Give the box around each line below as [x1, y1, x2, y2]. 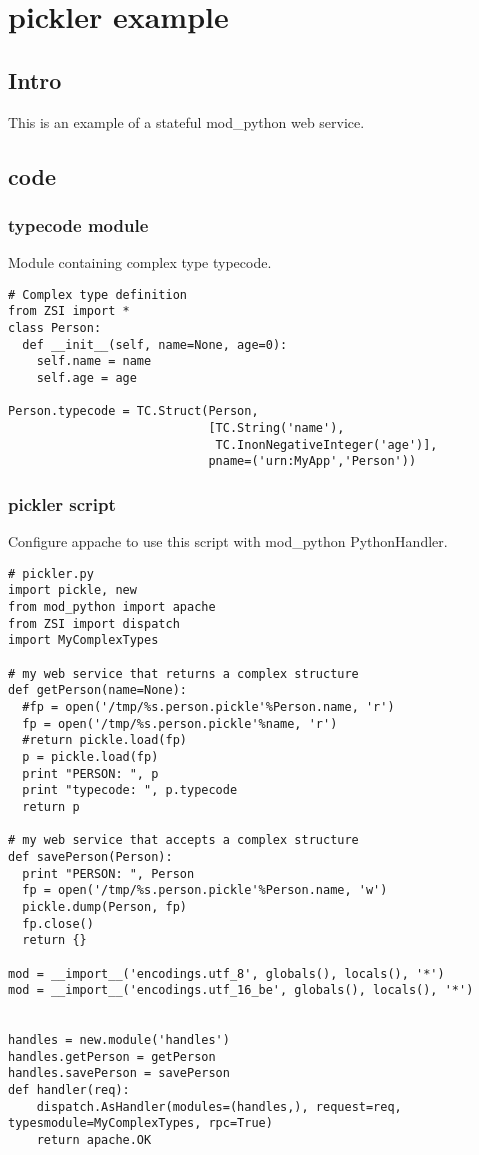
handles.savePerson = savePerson [8, 1066, 230, 1081]
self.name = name [36, 354, 152, 369]
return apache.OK [36, 1133, 152, 1148]
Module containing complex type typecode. [8, 252, 272, 273]
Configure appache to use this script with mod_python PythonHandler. [8, 531, 448, 552]
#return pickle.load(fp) [22, 733, 187, 748]
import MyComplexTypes [8, 633, 159, 648]
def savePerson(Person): [8, 849, 173, 864]
